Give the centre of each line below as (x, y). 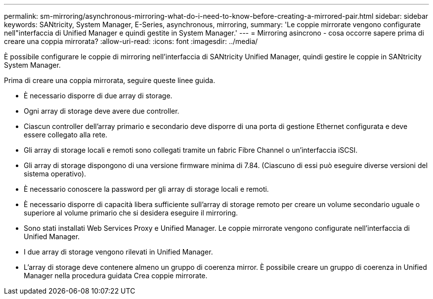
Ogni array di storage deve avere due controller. (102, 111)
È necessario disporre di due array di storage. (98, 96)
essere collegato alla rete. (66, 135)
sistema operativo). (55, 174)
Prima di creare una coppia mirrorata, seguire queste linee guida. (110, 80)
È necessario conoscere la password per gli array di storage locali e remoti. (146, 189)
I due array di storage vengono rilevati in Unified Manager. (118, 252)
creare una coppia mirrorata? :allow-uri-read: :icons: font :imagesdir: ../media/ (131, 41)
